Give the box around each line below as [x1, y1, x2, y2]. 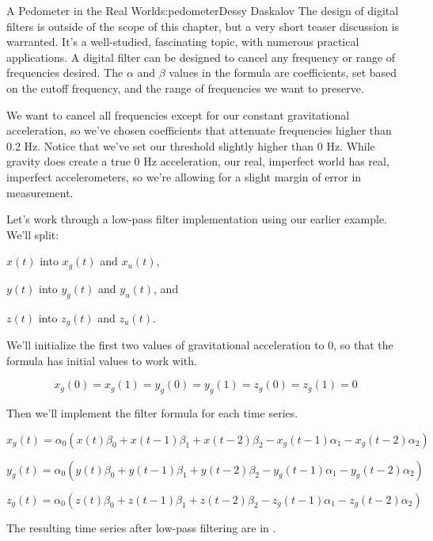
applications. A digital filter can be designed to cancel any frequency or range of [6, 48, 396, 65]
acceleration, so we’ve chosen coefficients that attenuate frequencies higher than [6, 122, 392, 139]
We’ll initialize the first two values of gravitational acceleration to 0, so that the [6, 337, 393, 353]
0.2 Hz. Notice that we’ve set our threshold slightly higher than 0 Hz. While [6, 137, 375, 154]
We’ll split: [6, 226, 59, 242]
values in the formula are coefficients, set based [169, 64, 397, 81]
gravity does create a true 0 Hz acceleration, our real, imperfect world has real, [6, 153, 389, 170]
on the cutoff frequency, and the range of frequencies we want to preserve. [6, 79, 364, 96]
